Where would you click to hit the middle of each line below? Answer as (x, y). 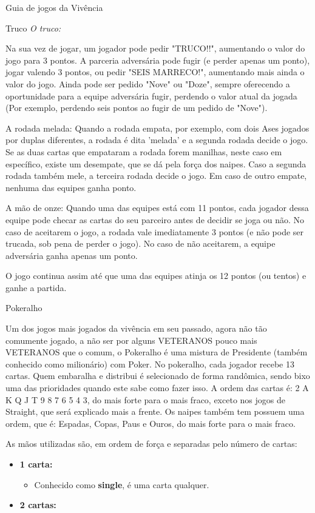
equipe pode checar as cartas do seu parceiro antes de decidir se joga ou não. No (155, 219)
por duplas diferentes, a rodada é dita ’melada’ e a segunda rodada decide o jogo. (157, 140)
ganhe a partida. (36, 287)
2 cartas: (38, 505)
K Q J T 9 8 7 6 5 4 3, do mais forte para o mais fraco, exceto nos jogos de (145, 399)
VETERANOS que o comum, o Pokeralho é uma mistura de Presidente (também (157, 352)
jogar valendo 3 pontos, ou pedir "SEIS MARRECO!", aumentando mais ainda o (155, 72)
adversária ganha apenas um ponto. (72, 255)
